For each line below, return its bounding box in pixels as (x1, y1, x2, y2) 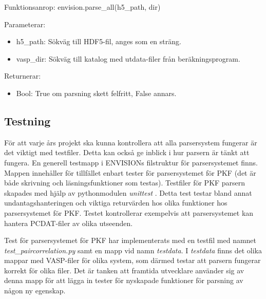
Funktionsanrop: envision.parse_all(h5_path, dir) (4, 2, 161, 12)
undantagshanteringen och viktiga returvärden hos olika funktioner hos (4, 197, 227, 208)
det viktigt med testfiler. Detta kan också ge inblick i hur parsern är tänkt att (4, 147, 250, 158)
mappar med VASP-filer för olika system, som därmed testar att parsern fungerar (4, 255, 261, 266)
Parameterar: (4, 18, 46, 29)
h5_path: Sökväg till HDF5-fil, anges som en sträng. (16, 36, 181, 47)
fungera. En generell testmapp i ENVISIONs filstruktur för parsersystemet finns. (4, 157, 258, 167)
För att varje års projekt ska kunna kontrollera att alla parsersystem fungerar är (4, 137, 257, 147)
